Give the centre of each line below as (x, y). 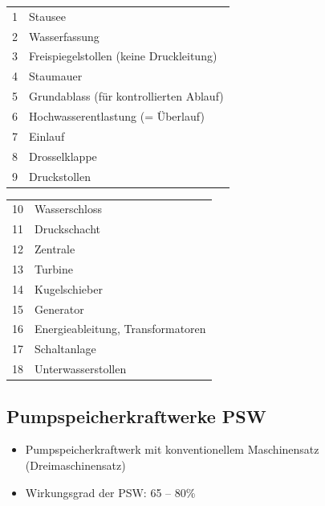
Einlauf (47, 136)
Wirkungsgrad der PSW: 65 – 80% (110, 492)
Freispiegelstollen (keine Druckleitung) (123, 56)
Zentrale (55, 249)
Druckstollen (60, 176)
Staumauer (56, 76)
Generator (59, 309)
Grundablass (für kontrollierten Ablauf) (126, 96)
